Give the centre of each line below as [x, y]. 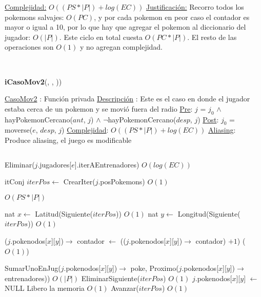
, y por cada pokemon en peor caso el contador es [172, 17]
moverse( [19, 130]
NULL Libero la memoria [45, 288]
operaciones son [29, 47]
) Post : [208, 119]
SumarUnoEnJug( [33, 268]
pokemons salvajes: [34, 17]
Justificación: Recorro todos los [195, 7]
